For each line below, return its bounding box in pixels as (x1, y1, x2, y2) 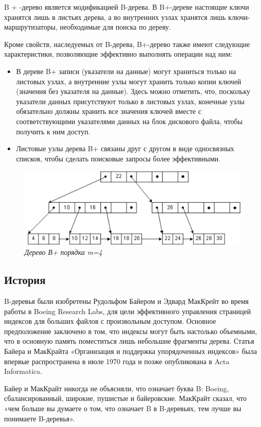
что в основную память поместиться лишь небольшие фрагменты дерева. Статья (4, 336, 254, 346)
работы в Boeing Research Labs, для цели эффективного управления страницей (4, 305, 251, 316)
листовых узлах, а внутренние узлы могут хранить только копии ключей (16, 76, 242, 86)
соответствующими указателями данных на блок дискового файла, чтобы (16, 115, 243, 126)
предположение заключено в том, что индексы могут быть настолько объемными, (4, 325, 257, 336)
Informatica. (4, 366, 42, 376)
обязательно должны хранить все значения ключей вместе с (16, 106, 201, 116)
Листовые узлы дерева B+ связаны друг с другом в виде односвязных (16, 143, 234, 154)
